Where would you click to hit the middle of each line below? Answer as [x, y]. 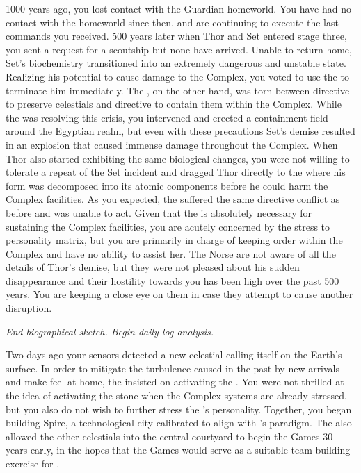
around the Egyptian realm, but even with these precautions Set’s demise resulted [180, 131]
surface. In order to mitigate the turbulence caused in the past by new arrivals [173, 368]
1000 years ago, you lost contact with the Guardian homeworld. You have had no [178, 8]
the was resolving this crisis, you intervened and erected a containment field [167, 117]
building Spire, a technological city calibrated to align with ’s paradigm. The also [179, 423]
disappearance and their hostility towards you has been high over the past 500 [173, 280]
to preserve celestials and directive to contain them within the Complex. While [174, 104]
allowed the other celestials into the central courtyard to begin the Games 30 [169, 436]
